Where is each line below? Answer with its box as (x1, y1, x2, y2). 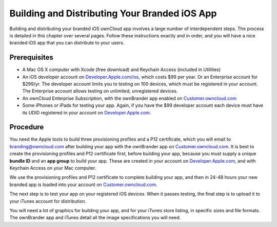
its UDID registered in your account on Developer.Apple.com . (22, 109, 151, 116)
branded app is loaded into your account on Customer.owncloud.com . (9, 181, 157, 188)
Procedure (9, 123, 44, 131)
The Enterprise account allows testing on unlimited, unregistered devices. (22, 88, 178, 94)
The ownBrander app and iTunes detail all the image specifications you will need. (9, 215, 181, 221)
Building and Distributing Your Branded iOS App (9, 8, 217, 19)
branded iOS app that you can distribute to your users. (9, 40, 125, 46)
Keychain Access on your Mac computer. (9, 165, 96, 171)
